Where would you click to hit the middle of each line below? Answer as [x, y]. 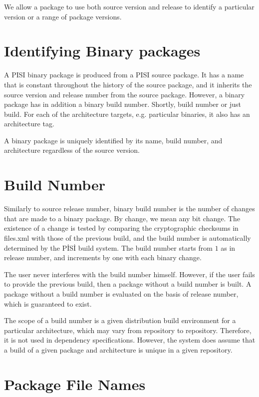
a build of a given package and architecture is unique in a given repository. [118, 349]
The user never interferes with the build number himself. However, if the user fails [129, 274]
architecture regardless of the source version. [72, 150]
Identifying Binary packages [102, 51]
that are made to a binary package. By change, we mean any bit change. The [122, 218]
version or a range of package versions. [63, 16]
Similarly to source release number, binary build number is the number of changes [129, 208]
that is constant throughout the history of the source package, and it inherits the [128, 84]
